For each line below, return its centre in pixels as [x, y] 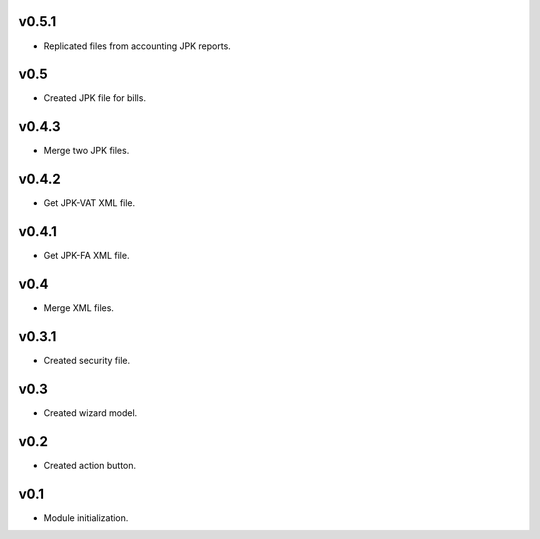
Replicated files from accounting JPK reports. [137, 46]
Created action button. [90, 465]
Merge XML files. [79, 308]
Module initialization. [86, 517]
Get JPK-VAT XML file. [89, 203]
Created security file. [86, 360]
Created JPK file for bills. [95, 98]
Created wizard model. [90, 412]
